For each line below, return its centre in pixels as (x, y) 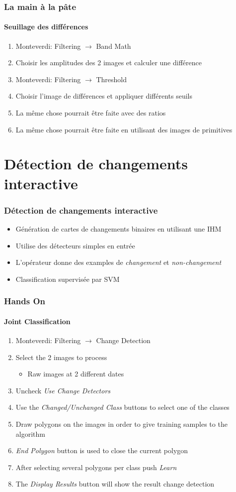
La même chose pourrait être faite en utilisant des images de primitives (124, 129)
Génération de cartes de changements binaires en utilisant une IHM (118, 228)
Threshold (112, 79)
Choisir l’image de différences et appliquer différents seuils (104, 96)
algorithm (30, 433)
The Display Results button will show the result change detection (115, 484)
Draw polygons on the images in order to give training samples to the (121, 424)
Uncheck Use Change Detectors (63, 390)
